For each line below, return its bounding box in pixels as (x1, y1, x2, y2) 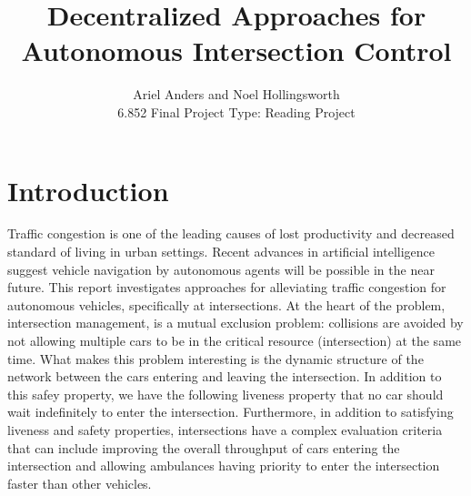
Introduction (7, 171, 169, 208)
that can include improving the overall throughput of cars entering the (7, 438, 400, 457)
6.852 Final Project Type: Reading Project (117, 102, 356, 121)
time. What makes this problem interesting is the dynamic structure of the (7, 349, 424, 368)
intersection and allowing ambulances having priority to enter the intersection (7, 456, 440, 475)
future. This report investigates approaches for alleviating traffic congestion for (7, 278, 446, 297)
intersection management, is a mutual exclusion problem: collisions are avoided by (7, 313, 464, 332)
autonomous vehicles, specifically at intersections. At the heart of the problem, (7, 295, 446, 314)
